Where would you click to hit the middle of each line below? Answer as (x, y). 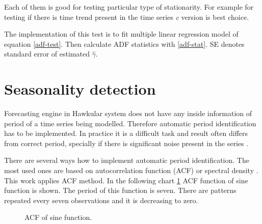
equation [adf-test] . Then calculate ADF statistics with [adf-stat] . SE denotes (124, 44)
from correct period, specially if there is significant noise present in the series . (126, 143)
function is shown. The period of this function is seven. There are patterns (120, 190)
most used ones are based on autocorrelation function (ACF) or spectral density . (131, 170)
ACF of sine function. (58, 217)
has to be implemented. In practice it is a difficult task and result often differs (126, 133)
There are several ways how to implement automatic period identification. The (127, 160)
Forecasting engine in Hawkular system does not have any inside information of (128, 113)
